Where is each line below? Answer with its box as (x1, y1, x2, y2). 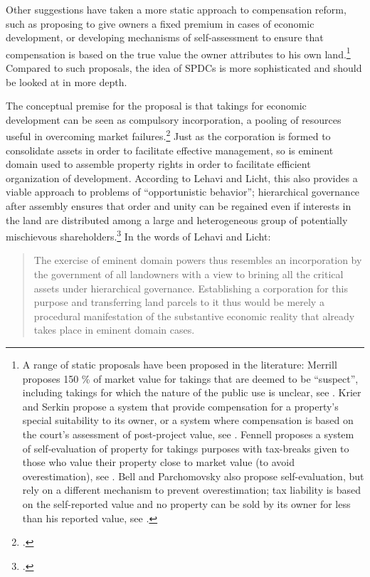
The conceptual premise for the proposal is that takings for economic (6, 98, 307, 113)
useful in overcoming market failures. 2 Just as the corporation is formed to (6, 127, 331, 144)
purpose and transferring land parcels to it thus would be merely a (33, 295, 324, 309)
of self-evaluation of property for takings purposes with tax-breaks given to (22, 440, 349, 455)
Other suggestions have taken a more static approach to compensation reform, (6, 2, 347, 16)
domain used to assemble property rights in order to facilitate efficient (6, 157, 311, 171)
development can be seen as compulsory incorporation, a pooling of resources (6, 112, 342, 127)
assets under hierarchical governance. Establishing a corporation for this (33, 280, 348, 295)
